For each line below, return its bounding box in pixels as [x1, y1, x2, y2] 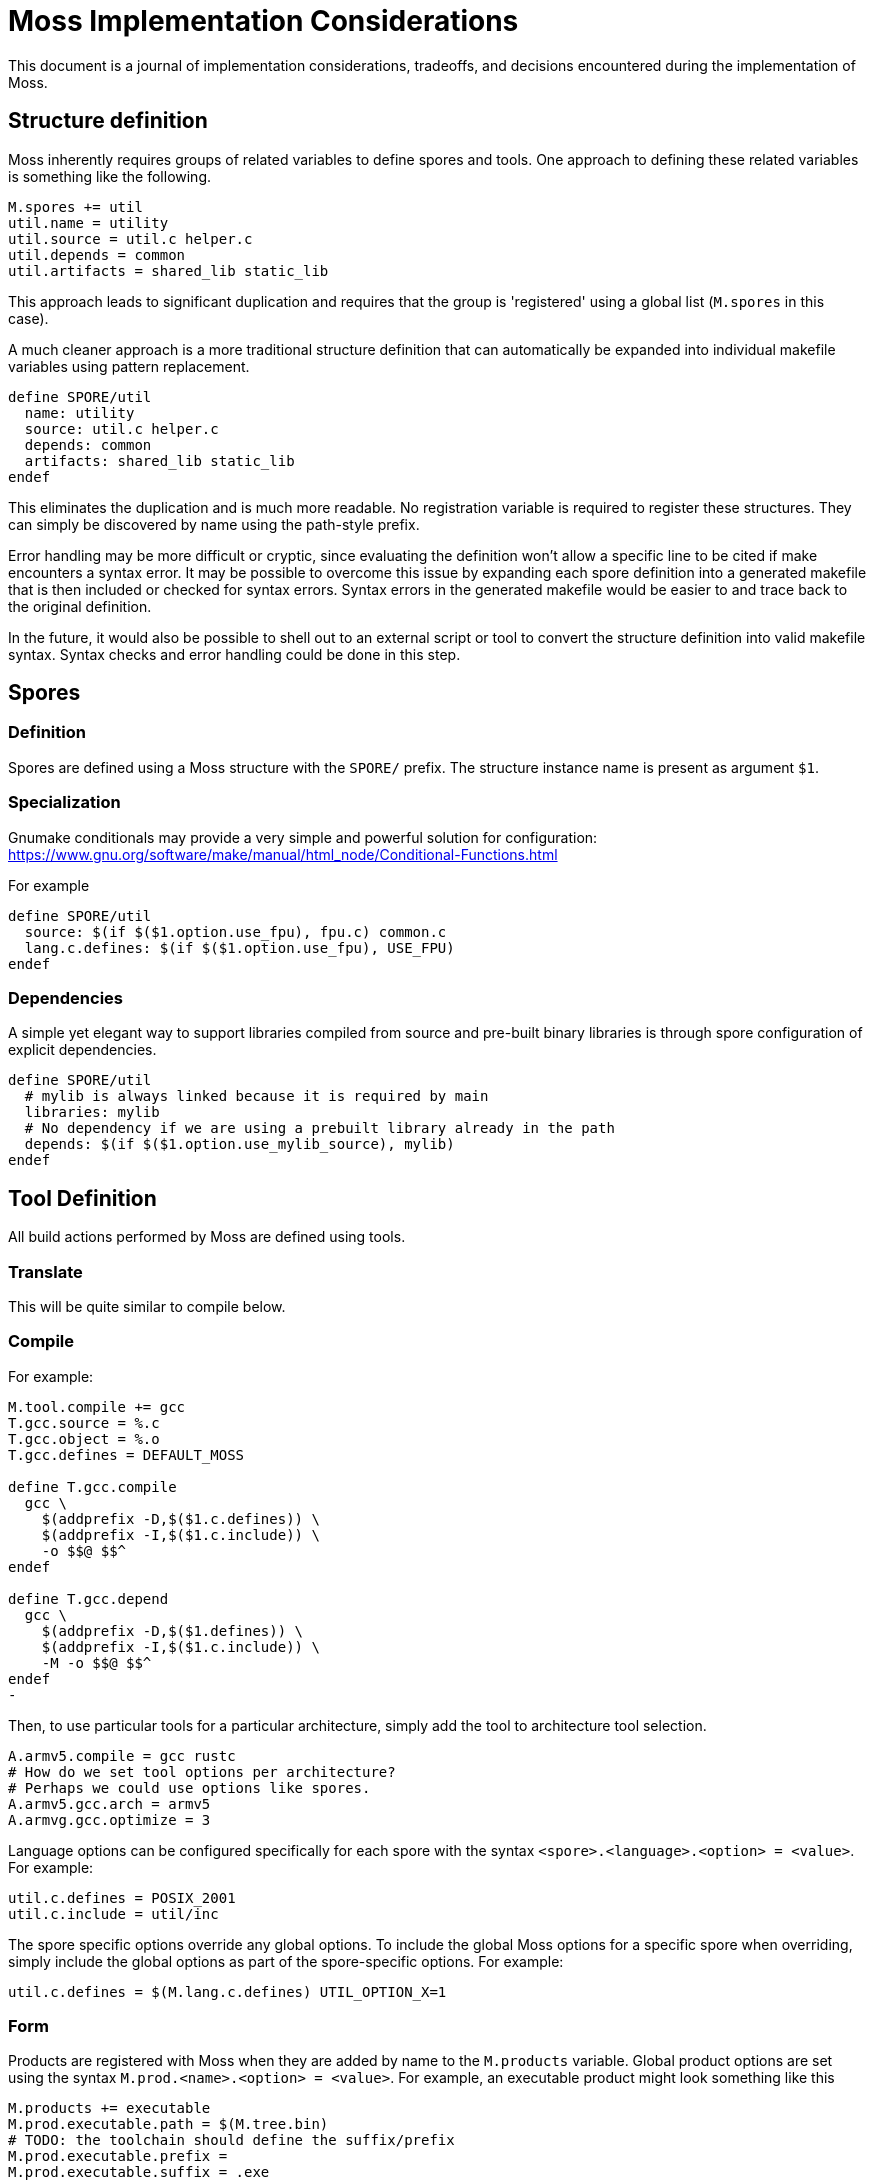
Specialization [8, 792, 121, 813]
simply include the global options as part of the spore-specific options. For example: [8, 1952, 564, 1970]
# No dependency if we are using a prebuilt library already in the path [24, 1120, 615, 1137]
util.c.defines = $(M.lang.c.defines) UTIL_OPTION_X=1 [8, 1983, 447, 2000]
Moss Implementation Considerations [8, 4, 519, 38]
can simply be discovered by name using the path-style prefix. [8, 515, 420, 533]
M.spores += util [8, 198, 143, 215]
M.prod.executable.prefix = [8, 2148, 228, 2165]
